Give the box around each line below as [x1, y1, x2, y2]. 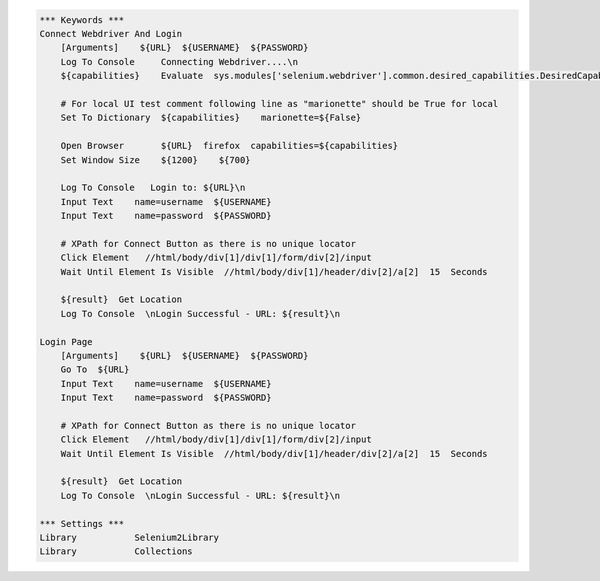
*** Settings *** [39, 518, 125, 529]
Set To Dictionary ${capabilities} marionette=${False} [60, 112, 362, 124]
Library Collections [39, 546, 194, 557]
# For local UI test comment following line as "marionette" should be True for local [60, 98, 499, 109]
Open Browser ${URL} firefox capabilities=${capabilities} [60, 140, 399, 152]
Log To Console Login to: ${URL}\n [60, 182, 246, 194]
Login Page [39, 336, 93, 347]
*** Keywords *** [39, 14, 125, 25]
